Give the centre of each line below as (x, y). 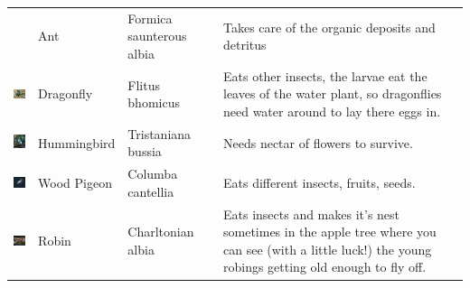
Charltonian (161, 232)
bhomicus (154, 102)
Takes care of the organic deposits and (329, 27)
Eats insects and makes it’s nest (311, 214)
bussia (145, 151)
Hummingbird (77, 142)
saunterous (157, 36)
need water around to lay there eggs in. (332, 111)
